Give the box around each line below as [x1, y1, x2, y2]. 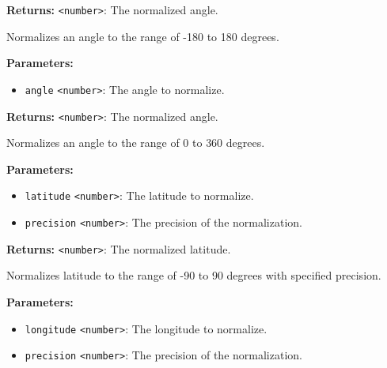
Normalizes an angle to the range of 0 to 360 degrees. [6, 134, 265, 151]
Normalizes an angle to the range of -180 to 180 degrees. [6, 28, 279, 44]
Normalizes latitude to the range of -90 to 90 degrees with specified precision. [6, 267, 381, 284]
